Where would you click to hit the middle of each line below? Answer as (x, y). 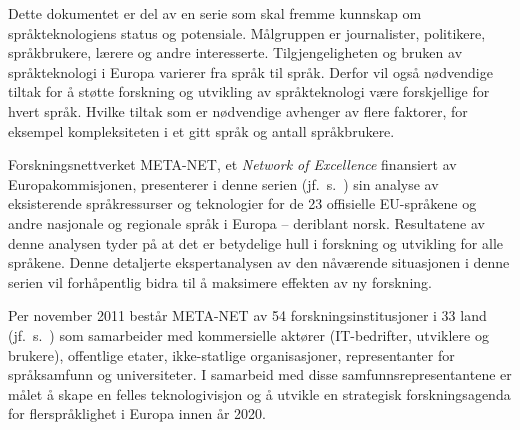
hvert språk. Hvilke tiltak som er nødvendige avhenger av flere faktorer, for (238, 110)
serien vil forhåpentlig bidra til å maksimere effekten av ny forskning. (220, 281)
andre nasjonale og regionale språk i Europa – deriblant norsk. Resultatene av (246, 222)
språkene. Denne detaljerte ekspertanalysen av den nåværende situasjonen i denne (259, 262)
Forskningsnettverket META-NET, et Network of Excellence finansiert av (232, 164)
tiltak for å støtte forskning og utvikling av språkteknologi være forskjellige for (249, 91)
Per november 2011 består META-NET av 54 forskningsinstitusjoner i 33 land (247, 315)
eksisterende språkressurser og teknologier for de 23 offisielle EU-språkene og (242, 203)
